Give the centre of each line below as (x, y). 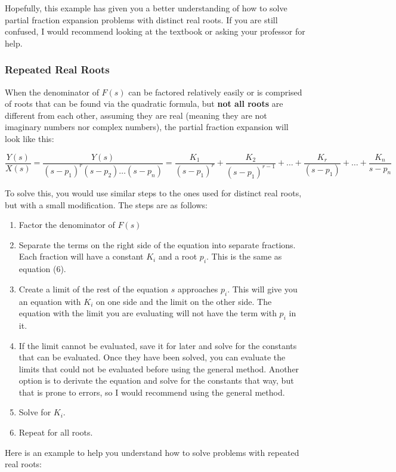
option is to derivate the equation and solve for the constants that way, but (156, 380)
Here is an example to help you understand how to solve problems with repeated (152, 452)
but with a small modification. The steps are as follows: (106, 204)
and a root (178, 256)
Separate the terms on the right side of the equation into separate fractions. (157, 244)
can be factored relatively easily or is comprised (215, 92)
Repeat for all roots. (56, 432)
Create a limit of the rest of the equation (93, 289)
